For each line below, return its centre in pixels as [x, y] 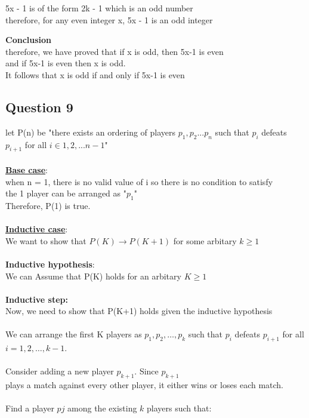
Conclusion [29, 40]
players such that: [179, 408]
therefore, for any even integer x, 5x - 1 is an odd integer [109, 19]
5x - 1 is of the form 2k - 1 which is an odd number [99, 8]
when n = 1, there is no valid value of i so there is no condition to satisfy [139, 181]
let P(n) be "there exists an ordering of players [91, 132]
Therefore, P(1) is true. [48, 205]
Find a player [30, 408]
